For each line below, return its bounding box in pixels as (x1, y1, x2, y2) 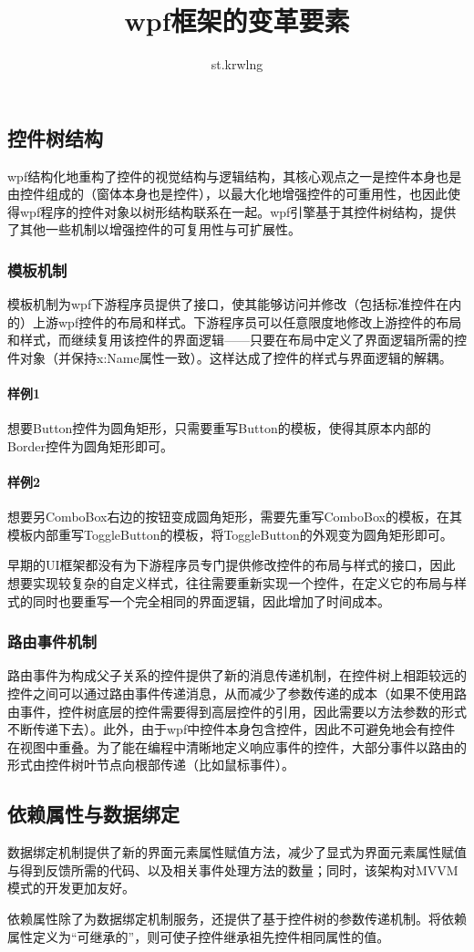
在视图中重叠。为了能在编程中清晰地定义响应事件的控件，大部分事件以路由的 (7, 737, 467, 756)
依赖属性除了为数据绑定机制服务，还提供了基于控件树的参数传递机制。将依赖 (7, 909, 467, 928)
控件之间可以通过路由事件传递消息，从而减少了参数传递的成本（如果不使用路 (7, 684, 467, 703)
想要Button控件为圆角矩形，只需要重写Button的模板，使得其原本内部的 (7, 419, 431, 438)
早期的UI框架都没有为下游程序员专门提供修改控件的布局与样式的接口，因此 (7, 555, 456, 574)
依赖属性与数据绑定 (7, 800, 180, 828)
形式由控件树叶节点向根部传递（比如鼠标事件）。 (7, 755, 294, 774)
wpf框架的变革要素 (124, 2, 350, 39)
